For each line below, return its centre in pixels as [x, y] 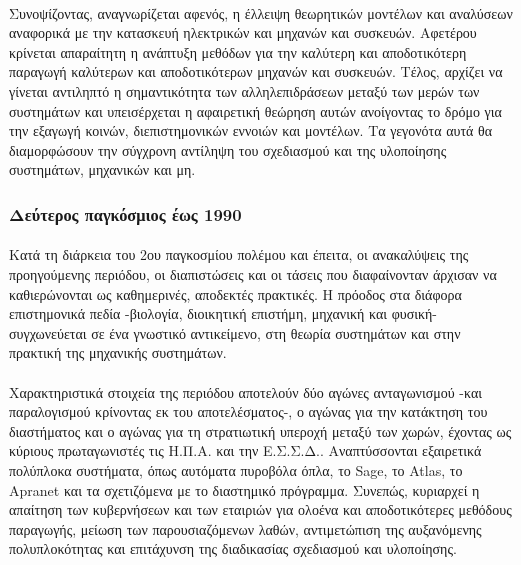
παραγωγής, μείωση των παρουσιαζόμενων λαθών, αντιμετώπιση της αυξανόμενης [245, 528]
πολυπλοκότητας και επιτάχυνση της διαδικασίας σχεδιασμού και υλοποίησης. [233, 548]
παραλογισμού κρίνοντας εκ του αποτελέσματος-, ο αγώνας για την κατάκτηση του [248, 411]
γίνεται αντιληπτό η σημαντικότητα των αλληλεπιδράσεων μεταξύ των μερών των [244, 90]
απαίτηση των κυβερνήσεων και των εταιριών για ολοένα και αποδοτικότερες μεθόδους [260, 509]
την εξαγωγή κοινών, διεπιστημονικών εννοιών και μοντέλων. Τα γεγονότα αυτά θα [251, 130]
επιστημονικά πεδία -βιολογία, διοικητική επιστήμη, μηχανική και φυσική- [223, 313]
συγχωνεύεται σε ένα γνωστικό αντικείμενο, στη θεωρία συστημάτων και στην [235, 332]
